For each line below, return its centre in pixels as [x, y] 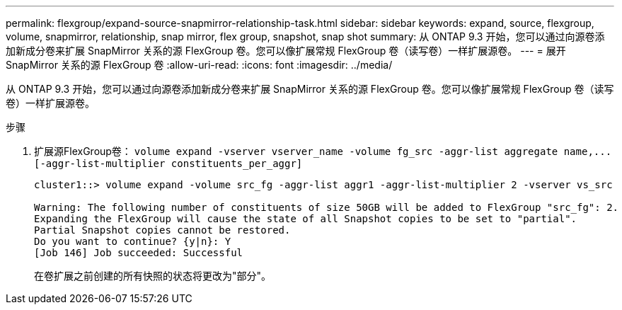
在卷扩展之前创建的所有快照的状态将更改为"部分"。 [153, 276]
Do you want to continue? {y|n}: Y [133, 241]
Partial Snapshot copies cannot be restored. [162, 230]
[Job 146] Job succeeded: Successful [139, 253]
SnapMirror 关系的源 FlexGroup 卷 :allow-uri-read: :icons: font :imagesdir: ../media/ [199, 65]
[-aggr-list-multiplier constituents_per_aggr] [168, 163]
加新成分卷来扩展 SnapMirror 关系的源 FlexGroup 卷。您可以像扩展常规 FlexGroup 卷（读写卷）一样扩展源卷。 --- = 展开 [286, 51]
